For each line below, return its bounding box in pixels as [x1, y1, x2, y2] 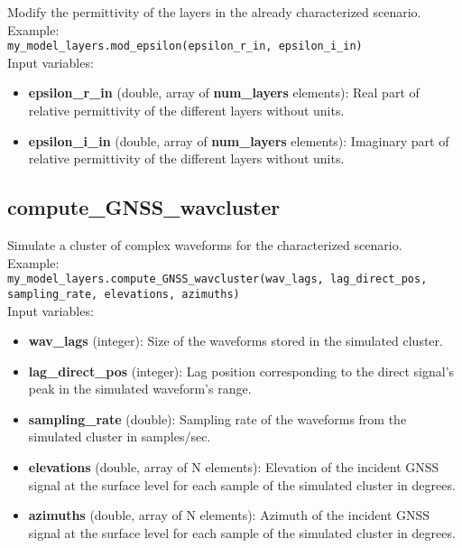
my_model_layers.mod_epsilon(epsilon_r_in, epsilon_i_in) [7, 40, 363, 53]
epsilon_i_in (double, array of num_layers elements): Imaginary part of [28, 131, 449, 150]
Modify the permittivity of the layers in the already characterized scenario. [7, 3, 421, 21]
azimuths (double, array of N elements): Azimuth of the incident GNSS [28, 506, 430, 525]
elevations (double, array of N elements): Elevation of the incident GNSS [28, 458, 439, 477]
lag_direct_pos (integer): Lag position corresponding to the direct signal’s [28, 361, 455, 380]
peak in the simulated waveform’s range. [28, 379, 252, 398]
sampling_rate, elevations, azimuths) [7, 287, 240, 301]
